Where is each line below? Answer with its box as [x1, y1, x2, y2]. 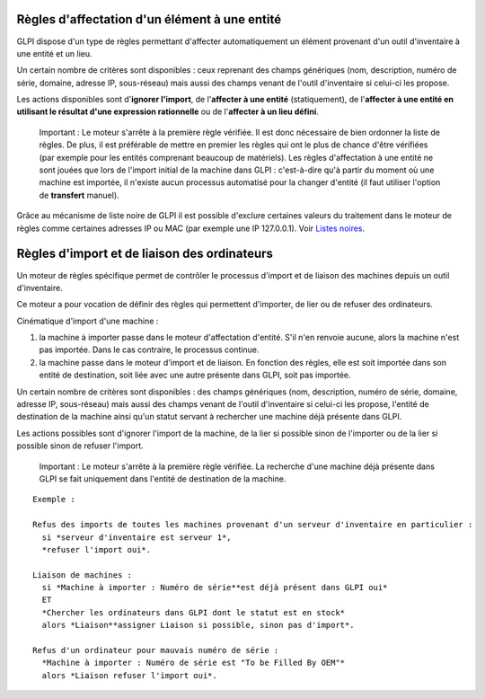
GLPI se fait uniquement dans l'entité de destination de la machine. [39, 473, 287, 484]
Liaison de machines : [32, 570, 133, 580]
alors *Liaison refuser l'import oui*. [41, 670, 217, 680]
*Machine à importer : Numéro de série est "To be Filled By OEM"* [41, 658, 346, 668]
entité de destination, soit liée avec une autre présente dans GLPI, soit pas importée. [39, 369, 351, 381]
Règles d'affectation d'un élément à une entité [16, 12, 282, 27]
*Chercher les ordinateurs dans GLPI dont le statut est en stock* [41, 607, 346, 617]
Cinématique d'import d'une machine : [16, 315, 159, 326]
